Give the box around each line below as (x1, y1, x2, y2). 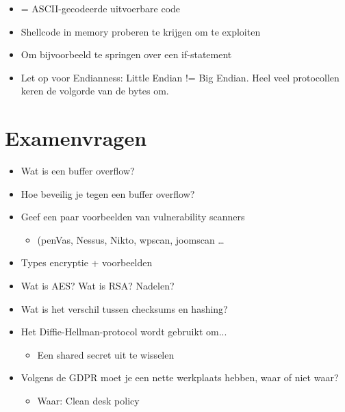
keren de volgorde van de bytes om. (21, 83, 169, 98)
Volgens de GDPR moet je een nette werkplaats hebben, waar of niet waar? (21, 370, 339, 385)
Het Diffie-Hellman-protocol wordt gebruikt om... (21, 324, 227, 339)
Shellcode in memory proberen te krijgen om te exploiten (21, 24, 261, 38)
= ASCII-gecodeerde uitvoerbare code (21, 1, 181, 15)
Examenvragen (5, 124, 147, 152)
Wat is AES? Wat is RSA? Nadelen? (21, 279, 175, 293)
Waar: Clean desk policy (37, 394, 140, 408)
